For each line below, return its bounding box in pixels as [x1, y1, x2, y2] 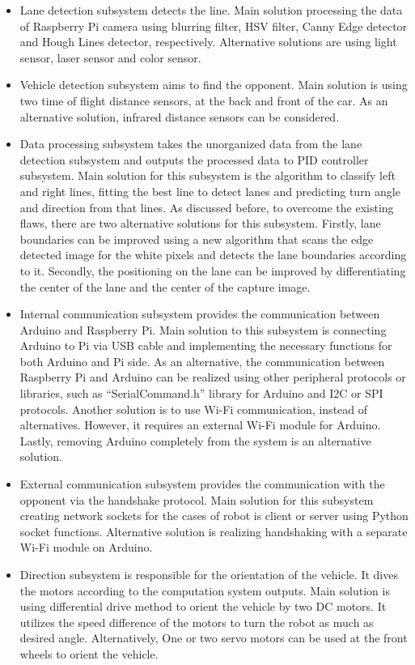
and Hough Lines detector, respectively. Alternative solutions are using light [19, 33, 397, 50]
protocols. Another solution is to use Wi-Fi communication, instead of [19, 400, 368, 417]
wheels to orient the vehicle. [19, 645, 159, 662]
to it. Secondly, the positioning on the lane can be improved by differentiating [19, 262, 406, 279]
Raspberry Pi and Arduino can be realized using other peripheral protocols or [19, 369, 406, 386]
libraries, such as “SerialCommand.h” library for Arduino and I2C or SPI [19, 385, 383, 402]
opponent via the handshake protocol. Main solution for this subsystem [19, 491, 374, 508]
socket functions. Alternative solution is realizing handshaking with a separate [19, 522, 408, 539]
